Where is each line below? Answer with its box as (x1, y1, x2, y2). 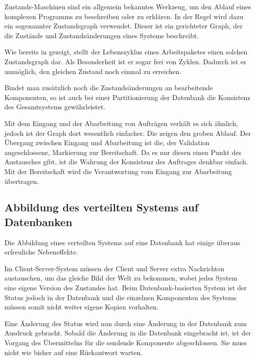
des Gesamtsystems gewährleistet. (4, 102, 106, 112)
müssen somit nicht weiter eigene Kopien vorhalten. (4, 302, 159, 312)
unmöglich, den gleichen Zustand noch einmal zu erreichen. (4, 66, 182, 76)
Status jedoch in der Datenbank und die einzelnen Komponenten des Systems (4, 292, 237, 302)
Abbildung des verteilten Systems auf (4, 200, 199, 215)
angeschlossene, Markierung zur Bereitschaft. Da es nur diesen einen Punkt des (4, 147, 241, 157)
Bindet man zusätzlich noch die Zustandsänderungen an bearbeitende (4, 82, 213, 93)
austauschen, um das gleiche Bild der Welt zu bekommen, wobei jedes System (4, 273, 237, 283)
